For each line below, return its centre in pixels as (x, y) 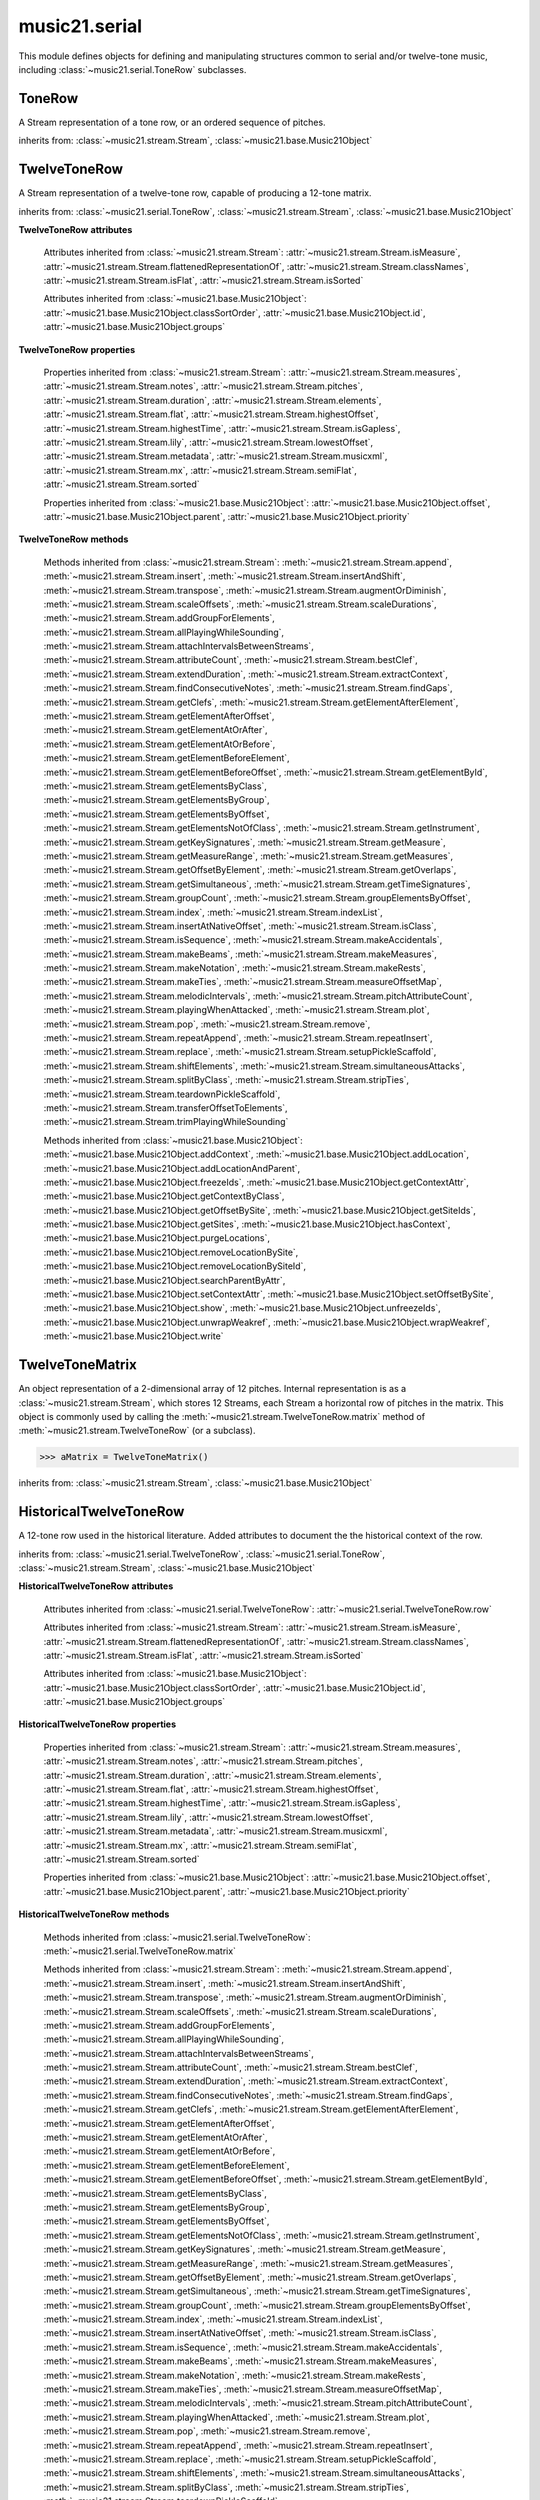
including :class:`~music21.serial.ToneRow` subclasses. (132, 69)
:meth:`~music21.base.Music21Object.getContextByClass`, (164, 1196)
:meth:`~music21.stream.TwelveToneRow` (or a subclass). (137, 1431)
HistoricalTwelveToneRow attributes (96, 1586)
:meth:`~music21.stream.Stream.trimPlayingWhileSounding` (166, 1122)
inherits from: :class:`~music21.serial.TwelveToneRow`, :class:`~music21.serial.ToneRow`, (201, 1554)
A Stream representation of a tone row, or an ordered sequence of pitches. (172, 122)
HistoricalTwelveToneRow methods (94, 1914)
